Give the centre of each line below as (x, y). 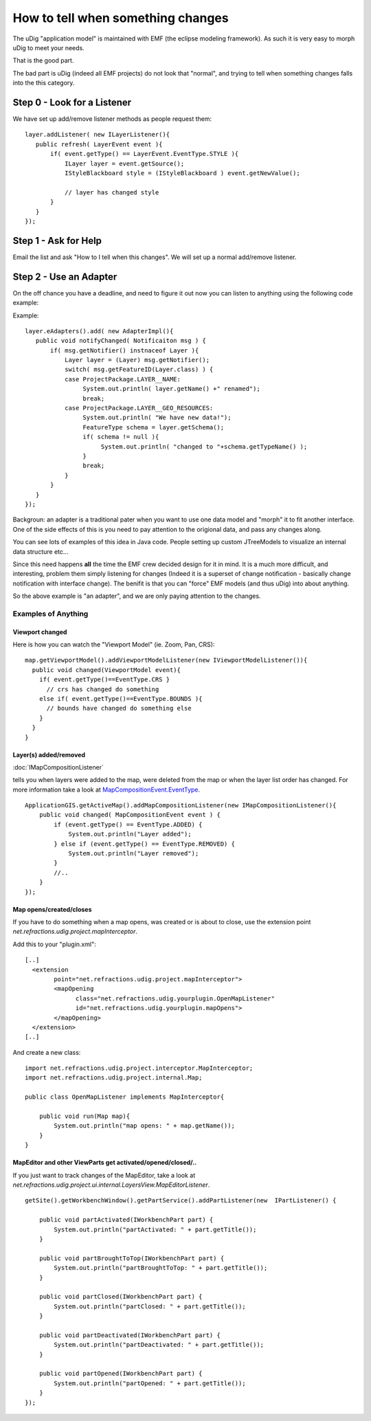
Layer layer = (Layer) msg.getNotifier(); (137, 360)
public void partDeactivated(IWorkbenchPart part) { (130, 1335)
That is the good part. (43, 60)
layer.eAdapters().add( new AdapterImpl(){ (99, 331)
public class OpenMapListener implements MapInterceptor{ (125, 1097)
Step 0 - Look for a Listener (72, 102)
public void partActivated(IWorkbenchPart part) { (126, 1220)
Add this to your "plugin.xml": (54, 944)
